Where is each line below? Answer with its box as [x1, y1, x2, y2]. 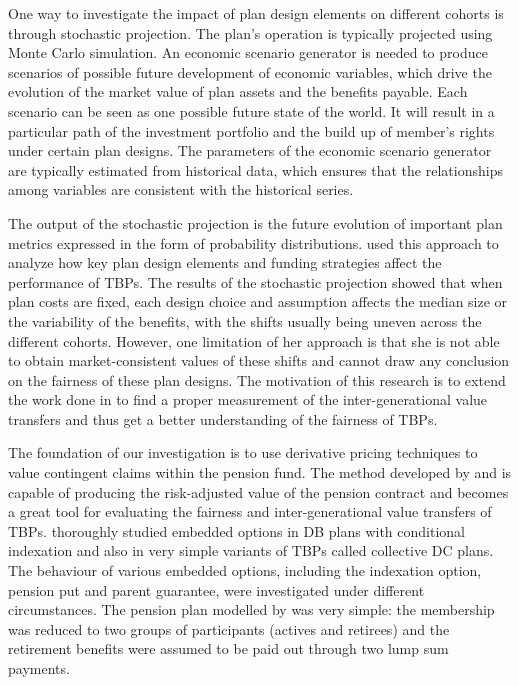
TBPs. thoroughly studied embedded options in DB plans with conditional [8, 520, 465, 541]
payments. [8, 658, 70, 678]
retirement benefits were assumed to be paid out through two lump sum [8, 638, 449, 659]
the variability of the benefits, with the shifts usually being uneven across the [8, 310, 482, 331]
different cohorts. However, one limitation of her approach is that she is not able [8, 330, 500, 351]
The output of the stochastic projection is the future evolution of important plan [8, 212, 503, 233]
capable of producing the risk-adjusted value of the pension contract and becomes [8, 481, 509, 502]
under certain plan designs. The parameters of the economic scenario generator [8, 140, 492, 161]
